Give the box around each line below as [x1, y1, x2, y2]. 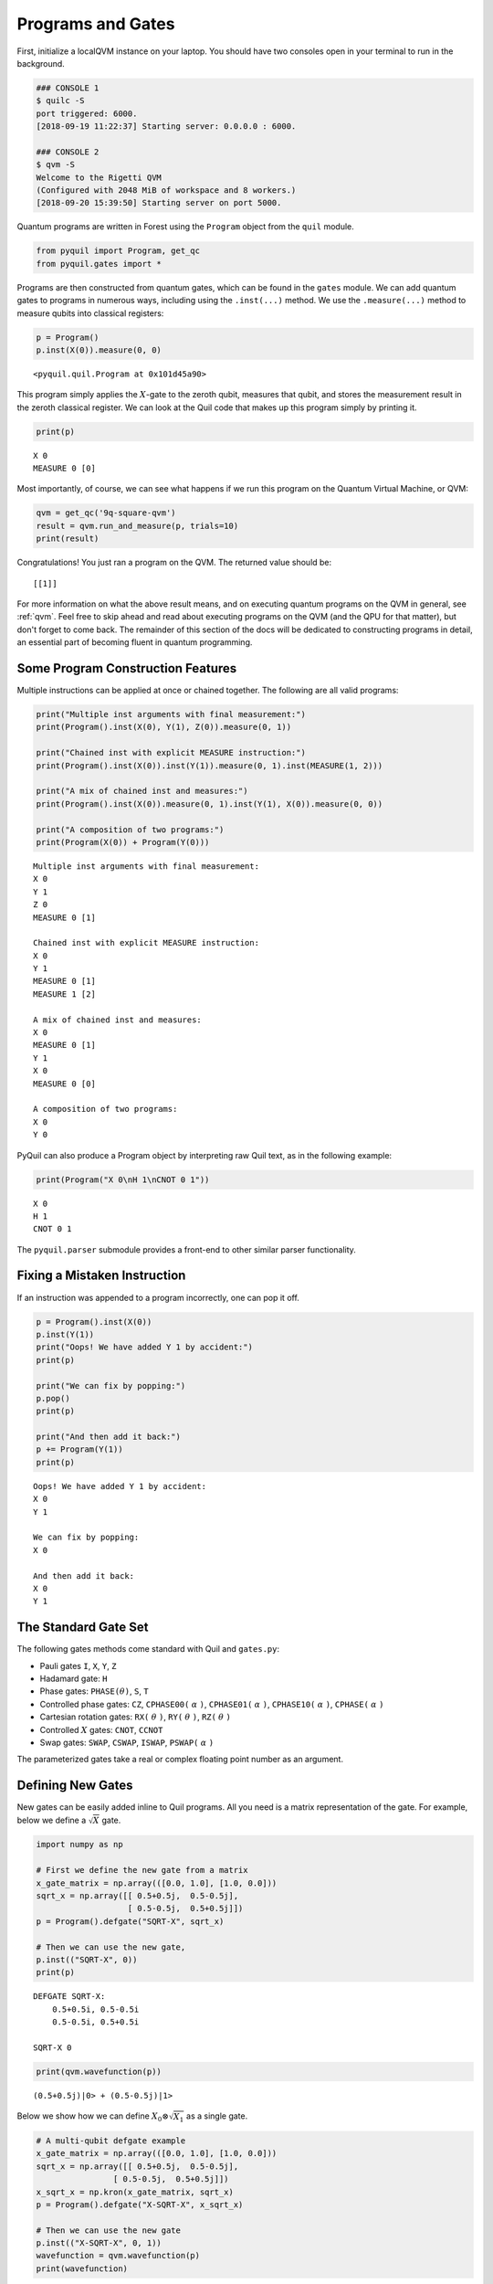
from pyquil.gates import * [36, 259, 162, 269]
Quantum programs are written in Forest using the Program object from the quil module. [16, 221, 355, 232]
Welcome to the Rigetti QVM [36, 172, 162, 183]
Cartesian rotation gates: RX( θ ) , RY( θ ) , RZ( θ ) [39, 1711, 232, 1722]
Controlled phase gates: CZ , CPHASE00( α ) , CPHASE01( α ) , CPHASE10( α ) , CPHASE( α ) [39, 1698, 384, 1709]
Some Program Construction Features [16, 661, 237, 676]
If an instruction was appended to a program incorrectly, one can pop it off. [16, 1292, 300, 1303]
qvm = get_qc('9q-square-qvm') [36, 508, 177, 518]
